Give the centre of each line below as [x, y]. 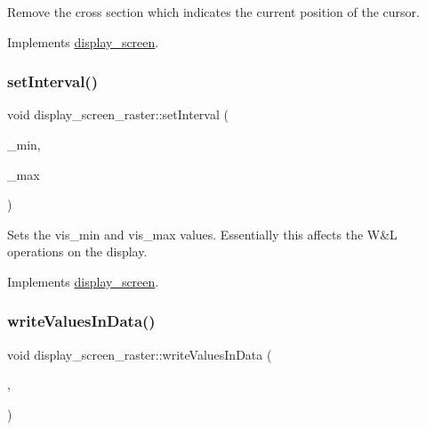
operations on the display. [77, 252]
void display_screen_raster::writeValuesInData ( [140, 354]
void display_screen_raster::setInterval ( [118, 114]
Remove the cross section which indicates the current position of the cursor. [213, 12]
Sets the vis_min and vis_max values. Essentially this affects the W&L [202, 234]
